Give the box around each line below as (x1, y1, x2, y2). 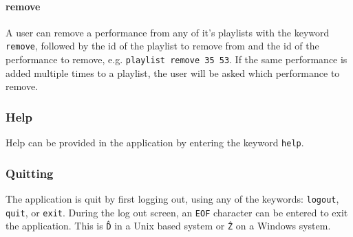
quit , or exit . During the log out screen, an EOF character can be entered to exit (6, 205, 348, 219)
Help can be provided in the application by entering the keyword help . (6, 135, 304, 150)
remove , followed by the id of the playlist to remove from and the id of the (6, 38, 319, 53)
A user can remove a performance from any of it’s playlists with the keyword (6, 25, 330, 39)
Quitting (6, 164, 54, 181)
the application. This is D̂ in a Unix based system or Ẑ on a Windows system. (6, 218, 331, 233)
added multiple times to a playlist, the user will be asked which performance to (6, 65, 340, 80)
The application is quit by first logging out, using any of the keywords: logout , (6, 191, 339, 205)
